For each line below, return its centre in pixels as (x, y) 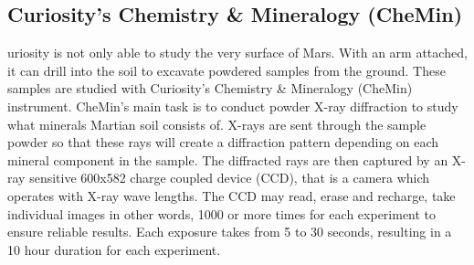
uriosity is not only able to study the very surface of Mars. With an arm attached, (237, 53)
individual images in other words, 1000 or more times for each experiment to (222, 213)
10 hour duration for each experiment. (114, 249)
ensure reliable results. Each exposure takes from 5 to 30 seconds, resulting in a (230, 232)
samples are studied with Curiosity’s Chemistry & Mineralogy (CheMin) (210, 88)
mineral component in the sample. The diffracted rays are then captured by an (228, 159)
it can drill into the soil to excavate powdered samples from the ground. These (226, 70)
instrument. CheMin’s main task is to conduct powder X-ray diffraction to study (233, 106)
